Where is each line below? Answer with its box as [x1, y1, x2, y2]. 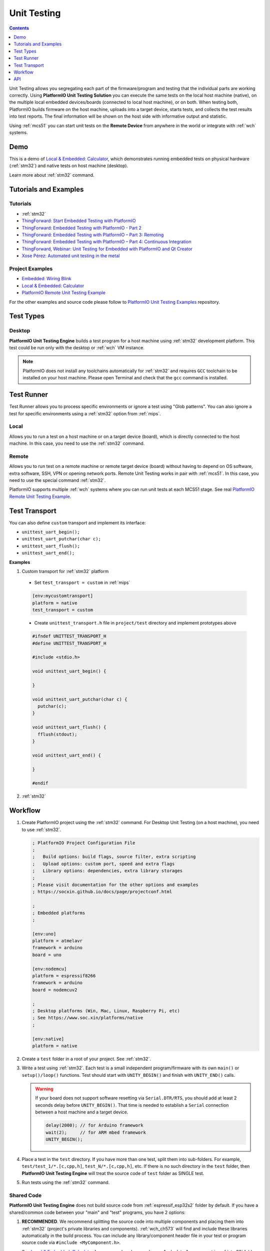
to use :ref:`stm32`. [21, 826, 61, 833]
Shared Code [9, 1191, 42, 1198]
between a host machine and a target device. [35, 1109, 128, 1115]
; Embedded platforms [32, 910, 85, 916]
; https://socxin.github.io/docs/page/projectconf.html [32, 889, 172, 895]
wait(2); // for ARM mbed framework [45, 1129, 146, 1135]
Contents [9, 25, 29, 31]
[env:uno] [32, 931, 56, 937]
